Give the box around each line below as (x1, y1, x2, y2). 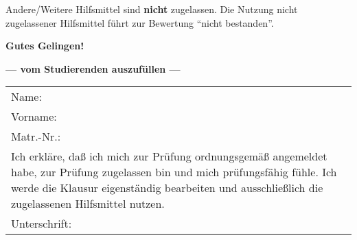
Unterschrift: (11, 215, 72, 232)
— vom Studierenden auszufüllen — (5, 61, 181, 75)
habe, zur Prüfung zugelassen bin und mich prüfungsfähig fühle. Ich (11, 164, 337, 180)
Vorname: (11, 108, 57, 125)
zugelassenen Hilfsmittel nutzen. (11, 195, 165, 212)
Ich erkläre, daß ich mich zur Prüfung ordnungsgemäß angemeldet (11, 148, 327, 165)
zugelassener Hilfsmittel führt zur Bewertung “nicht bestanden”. (5, 15, 274, 29)
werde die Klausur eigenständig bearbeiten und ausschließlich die (11, 180, 323, 196)
